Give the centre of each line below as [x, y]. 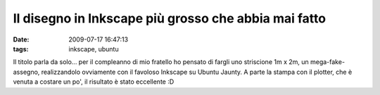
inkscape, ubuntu [94, 49]
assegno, [26, 72]
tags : [21, 49]
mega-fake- [327, 62]
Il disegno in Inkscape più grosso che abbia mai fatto [170, 18]
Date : [21, 39]
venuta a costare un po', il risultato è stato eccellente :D [94, 82]
